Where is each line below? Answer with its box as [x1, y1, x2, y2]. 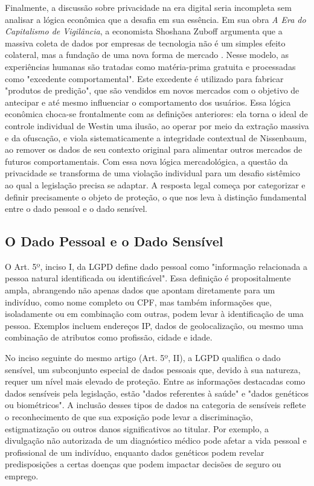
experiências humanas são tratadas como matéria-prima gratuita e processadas [5, 60, 296, 72]
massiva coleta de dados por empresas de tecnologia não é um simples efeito [5, 36, 286, 49]
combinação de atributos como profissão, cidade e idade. [5, 331, 213, 344]
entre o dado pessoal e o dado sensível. [5, 202, 147, 215]
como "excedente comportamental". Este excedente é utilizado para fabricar [5, 72, 284, 85]
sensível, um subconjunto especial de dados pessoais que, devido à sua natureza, [5, 363, 301, 376]
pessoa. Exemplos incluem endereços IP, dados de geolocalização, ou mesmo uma [5, 319, 304, 331]
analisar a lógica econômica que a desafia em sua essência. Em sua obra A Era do [5, 13, 306, 25]
